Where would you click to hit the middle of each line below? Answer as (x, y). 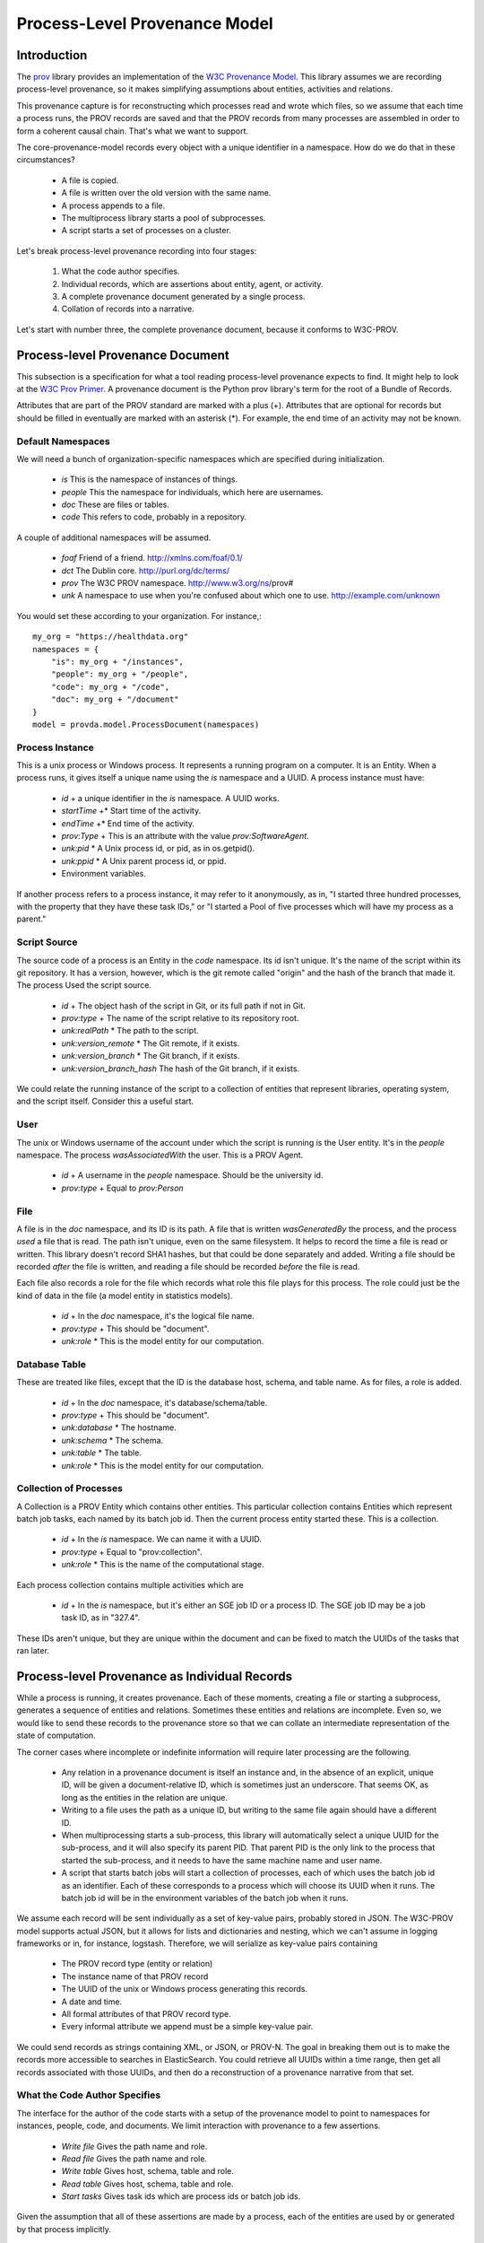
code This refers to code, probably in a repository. (154, 517)
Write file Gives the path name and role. (134, 2146)
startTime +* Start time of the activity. (131, 811)
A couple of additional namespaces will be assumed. (114, 537)
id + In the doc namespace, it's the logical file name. (158, 1316)
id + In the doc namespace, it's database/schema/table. (164, 1402)
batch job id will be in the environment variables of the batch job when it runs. (205, 1898)
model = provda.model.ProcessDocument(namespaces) (146, 724)
